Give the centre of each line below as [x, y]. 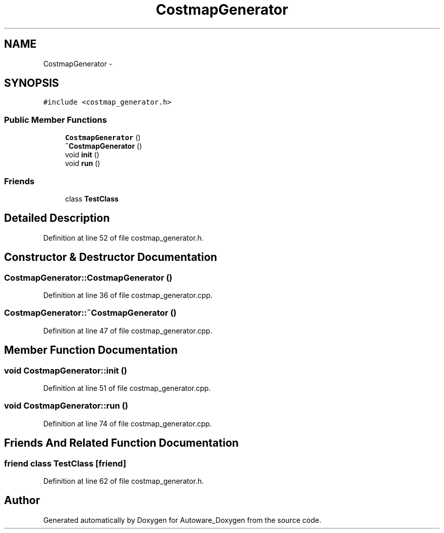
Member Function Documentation [91, 350]
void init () [82, 155]
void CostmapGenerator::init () [66, 370]
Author [22, 501]
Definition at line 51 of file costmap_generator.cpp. [127, 388]
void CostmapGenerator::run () [66, 406]
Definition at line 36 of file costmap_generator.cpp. [128, 295]
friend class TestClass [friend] [65, 463]
